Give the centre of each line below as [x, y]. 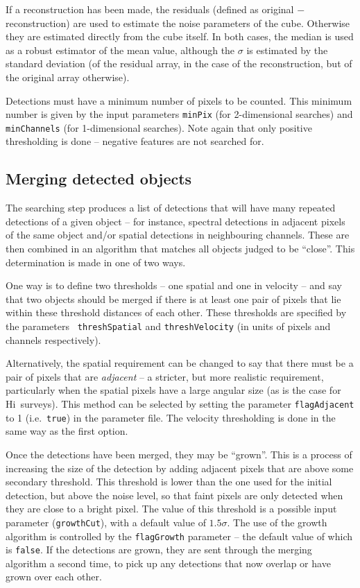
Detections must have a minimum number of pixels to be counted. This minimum [179, 100]
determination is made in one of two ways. [96, 262]
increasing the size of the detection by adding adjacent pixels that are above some [180, 468]
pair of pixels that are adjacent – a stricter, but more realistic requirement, [165, 376]
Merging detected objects [99, 179]
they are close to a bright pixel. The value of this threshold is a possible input [171, 509]
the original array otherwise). [68, 77]
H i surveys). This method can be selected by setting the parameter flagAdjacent [180, 404]
